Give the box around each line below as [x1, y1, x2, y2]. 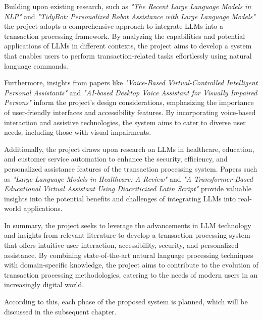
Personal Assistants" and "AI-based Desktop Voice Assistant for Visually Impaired [4, 87, 257, 97]
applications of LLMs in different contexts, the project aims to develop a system [4, 40, 252, 51]
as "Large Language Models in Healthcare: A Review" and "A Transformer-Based [4, 173, 253, 184]
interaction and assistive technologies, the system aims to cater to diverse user [4, 117, 246, 127]
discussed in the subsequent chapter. [4, 306, 117, 316]
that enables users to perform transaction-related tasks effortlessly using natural [4, 50, 252, 61]
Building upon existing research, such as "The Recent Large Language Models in [4, 1, 251, 11]
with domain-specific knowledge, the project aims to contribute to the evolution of [4, 259, 258, 270]
